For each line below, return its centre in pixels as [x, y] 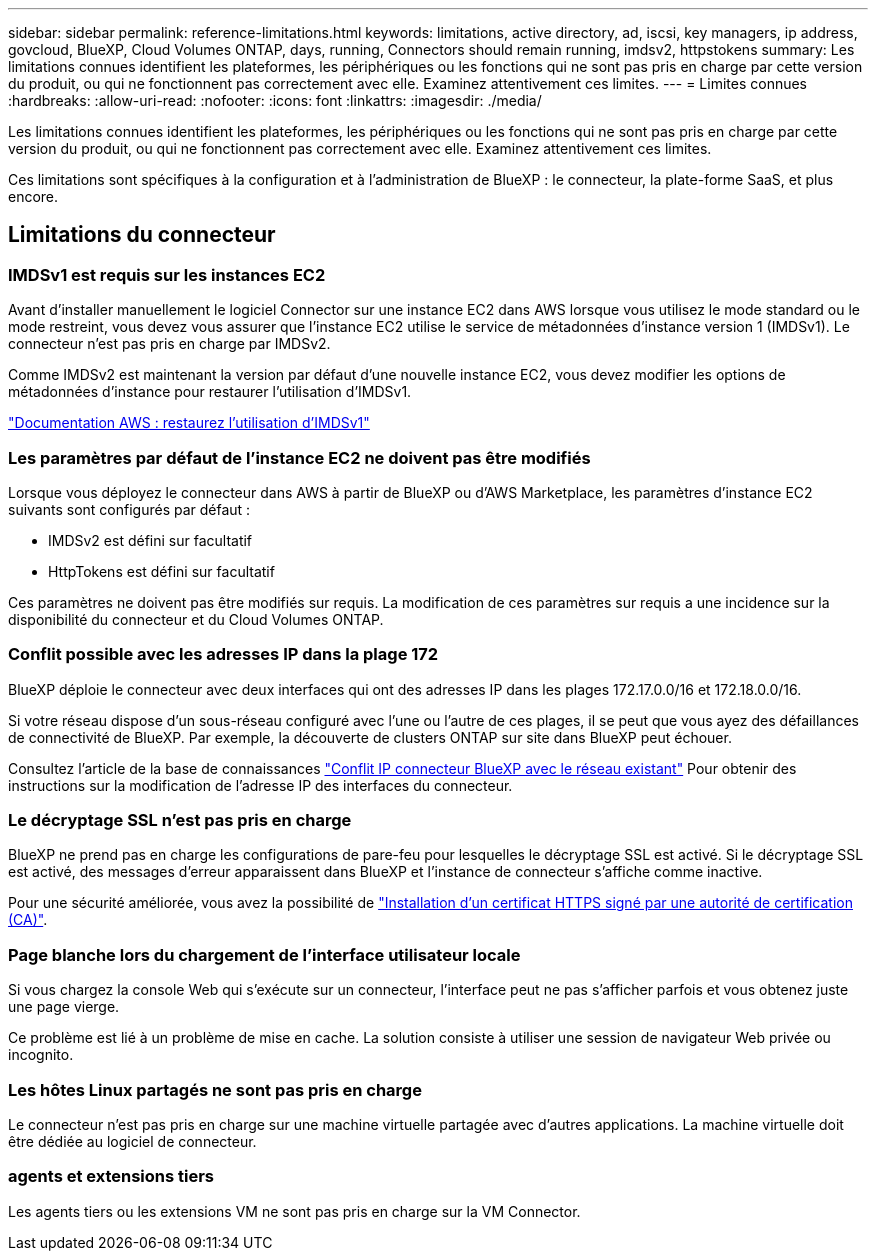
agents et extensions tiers [111, 1176]
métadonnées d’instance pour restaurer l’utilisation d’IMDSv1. [210, 392]
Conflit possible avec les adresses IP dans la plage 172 [223, 654]
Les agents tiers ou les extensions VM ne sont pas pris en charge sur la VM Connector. [294, 1211]
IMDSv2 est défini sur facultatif [150, 540]
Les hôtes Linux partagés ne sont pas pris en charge [215, 1089]
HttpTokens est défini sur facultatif [161, 571]
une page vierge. [64, 1007]
